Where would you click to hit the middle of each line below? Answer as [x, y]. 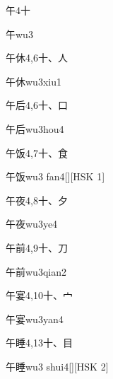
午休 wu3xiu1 [34, 81]
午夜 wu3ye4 [32, 224]
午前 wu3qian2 [36, 271]
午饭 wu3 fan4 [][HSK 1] [55, 176]
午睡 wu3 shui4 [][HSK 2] [57, 366]
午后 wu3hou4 [35, 128]
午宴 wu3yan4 [35, 319]
